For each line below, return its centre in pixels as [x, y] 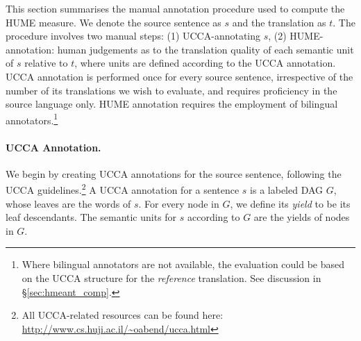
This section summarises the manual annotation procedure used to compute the [175, 8]
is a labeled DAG [287, 190]
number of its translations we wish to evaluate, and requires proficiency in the [171, 90]
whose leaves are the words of [68, 203]
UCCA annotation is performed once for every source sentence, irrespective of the [179, 76]
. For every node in [179, 203]
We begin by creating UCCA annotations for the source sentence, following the [174, 173]
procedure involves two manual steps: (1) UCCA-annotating [133, 36]
